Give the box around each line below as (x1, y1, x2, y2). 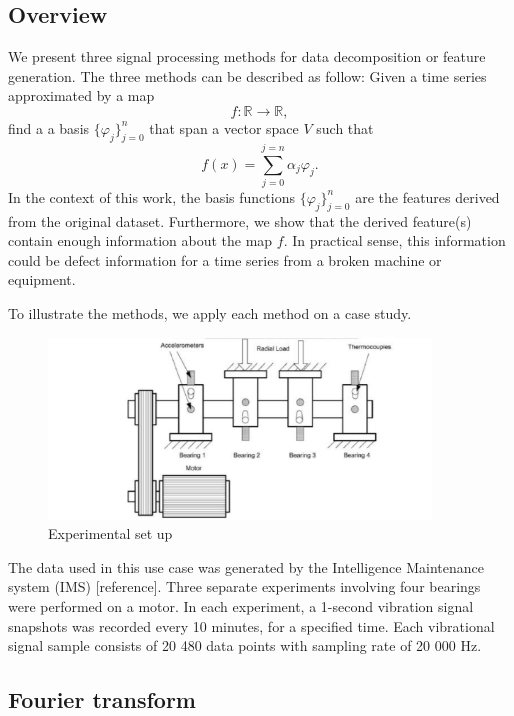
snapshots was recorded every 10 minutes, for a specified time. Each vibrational (8, 615, 495, 636)
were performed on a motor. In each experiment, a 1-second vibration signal (8, 595, 474, 616)
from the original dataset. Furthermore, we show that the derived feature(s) (8, 210, 472, 231)
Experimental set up (48, 523, 173, 544)
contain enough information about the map (8, 230, 273, 251)
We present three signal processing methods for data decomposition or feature (8, 46, 486, 67)
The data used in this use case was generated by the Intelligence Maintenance (8, 556, 484, 577)
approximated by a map (8, 85, 155, 106)
